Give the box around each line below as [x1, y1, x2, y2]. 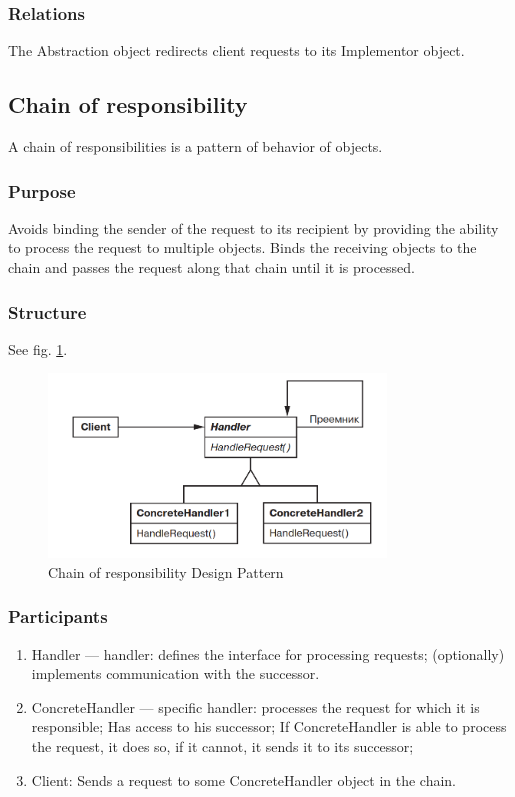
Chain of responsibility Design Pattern [48, 561, 284, 582]
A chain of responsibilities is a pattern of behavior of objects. [8, 136, 383, 157]
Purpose [8, 178, 76, 203]
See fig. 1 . [8, 338, 68, 359]
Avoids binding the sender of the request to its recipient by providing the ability [8, 217, 499, 238]
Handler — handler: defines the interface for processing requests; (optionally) [31, 643, 505, 664]
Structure [8, 299, 87, 324]
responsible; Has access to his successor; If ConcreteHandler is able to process [31, 716, 507, 737]
